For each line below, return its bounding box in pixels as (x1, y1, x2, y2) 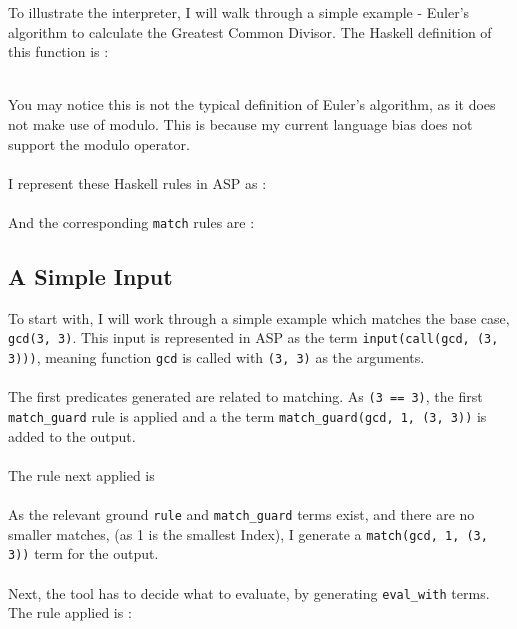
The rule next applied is (8, 464, 155, 485)
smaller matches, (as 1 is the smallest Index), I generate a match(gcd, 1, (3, (8, 523, 488, 544)
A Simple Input (8, 260, 173, 291)
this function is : (8, 41, 109, 62)
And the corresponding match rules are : (8, 211, 255, 232)
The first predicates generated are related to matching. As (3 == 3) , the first (8, 386, 483, 407)
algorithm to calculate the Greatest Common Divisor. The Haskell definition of (8, 21, 492, 42)
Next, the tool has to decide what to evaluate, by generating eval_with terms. (8, 582, 490, 603)
